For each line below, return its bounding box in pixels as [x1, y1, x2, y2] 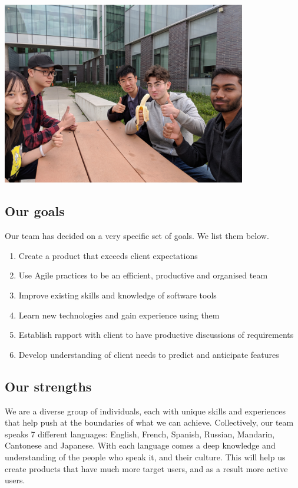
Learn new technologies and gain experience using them [18, 308, 220, 321]
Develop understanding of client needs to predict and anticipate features [18, 348, 279, 360]
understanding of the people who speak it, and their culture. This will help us [5, 450, 286, 463]
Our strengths [5, 377, 92, 395]
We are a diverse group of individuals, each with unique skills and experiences [5, 404, 286, 417]
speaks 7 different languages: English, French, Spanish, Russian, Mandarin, [5, 427, 275, 440]
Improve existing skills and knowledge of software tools [18, 288, 217, 301]
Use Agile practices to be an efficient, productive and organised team [18, 269, 268, 281]
